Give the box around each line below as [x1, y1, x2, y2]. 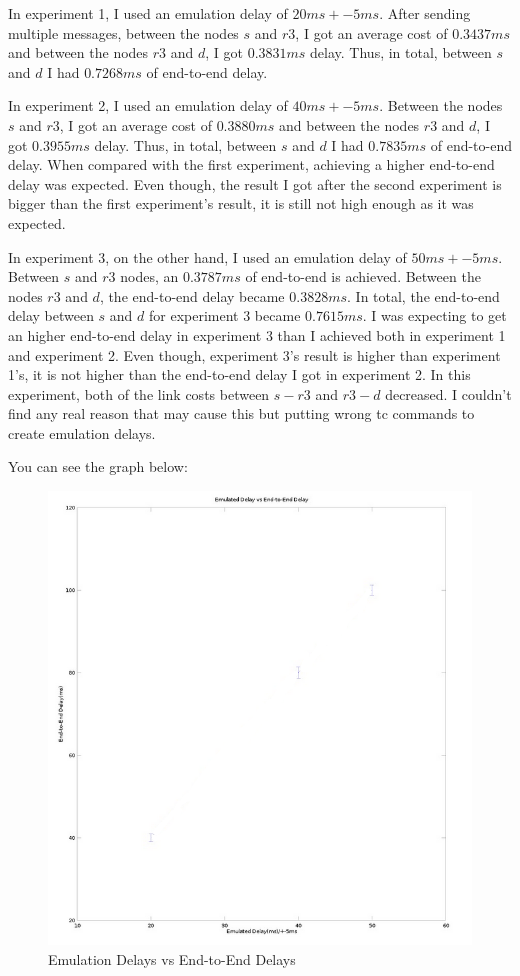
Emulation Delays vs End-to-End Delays [48, 948, 296, 969]
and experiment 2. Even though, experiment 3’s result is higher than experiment [8, 344, 501, 365]
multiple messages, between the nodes [8, 22, 239, 43]
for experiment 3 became [149, 305, 301, 326]
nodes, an [120, 266, 179, 287]
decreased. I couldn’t [385, 383, 512, 404]
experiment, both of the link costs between [8, 383, 270, 404]
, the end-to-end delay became [99, 285, 285, 306]
